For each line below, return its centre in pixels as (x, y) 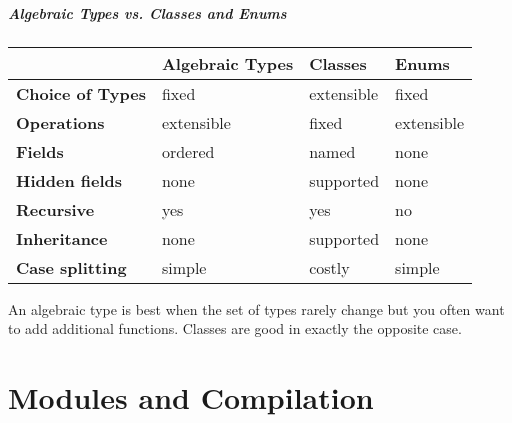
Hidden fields (69, 180)
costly (329, 267)
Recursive (55, 209)
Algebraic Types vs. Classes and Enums (147, 12)
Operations (60, 122)
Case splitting (71, 267)
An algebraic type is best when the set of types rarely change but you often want (256, 308)
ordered (188, 151)
